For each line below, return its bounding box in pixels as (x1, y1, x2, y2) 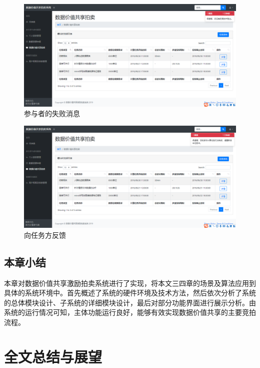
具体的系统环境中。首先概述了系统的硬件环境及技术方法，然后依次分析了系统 (4, 287, 256, 298)
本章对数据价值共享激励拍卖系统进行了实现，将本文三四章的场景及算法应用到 (4, 277, 256, 288)
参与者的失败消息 (24, 108, 80, 119)
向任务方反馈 (24, 229, 66, 240)
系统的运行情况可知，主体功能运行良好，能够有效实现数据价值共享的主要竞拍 (4, 307, 256, 317)
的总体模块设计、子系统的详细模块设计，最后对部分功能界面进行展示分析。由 (4, 297, 256, 307)
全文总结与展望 (4, 346, 102, 366)
